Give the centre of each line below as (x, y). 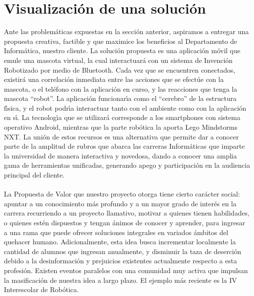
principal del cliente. (34, 175)
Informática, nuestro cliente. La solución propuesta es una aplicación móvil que (122, 50)
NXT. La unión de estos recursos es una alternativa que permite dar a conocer (121, 136)
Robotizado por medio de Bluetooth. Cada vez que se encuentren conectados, (120, 69)
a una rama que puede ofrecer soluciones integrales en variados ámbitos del (116, 232)
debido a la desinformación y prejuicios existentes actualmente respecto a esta (120, 261)
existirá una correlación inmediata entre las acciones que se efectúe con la (114, 79)
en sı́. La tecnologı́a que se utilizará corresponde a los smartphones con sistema (122, 117)
